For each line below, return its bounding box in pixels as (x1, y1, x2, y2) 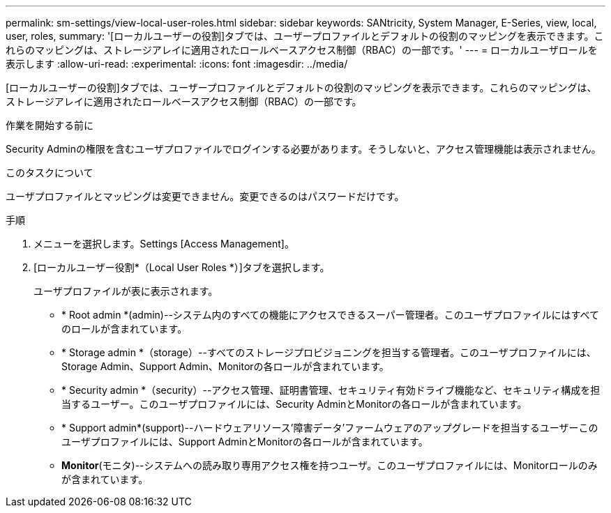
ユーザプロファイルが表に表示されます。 (33, 285, 218, 297)
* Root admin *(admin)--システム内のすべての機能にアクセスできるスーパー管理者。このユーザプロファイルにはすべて (61, 309, 599, 321)
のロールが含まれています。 (61, 323, 188, 335)
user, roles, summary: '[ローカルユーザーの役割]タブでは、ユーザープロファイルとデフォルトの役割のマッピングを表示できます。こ (6, 30, 604, 42)
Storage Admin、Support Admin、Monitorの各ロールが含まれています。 (61, 360, 389, 372)
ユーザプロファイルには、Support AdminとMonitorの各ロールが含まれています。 (61, 436, 428, 447)
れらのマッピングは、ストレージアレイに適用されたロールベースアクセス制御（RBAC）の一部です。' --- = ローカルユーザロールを (6, 44, 598, 56)
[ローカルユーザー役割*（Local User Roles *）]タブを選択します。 (33, 261, 330, 273)
